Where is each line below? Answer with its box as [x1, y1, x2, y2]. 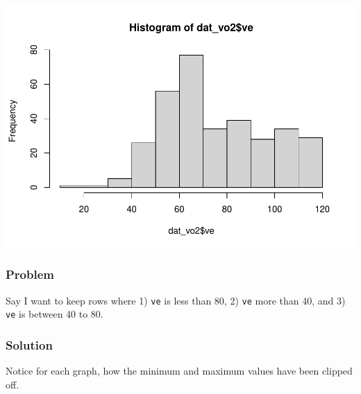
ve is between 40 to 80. [6, 307, 103, 321]
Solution [6, 336, 53, 353]
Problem [6, 266, 54, 283]
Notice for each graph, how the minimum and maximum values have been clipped [6, 363, 353, 378]
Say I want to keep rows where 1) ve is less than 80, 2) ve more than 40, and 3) [6, 293, 346, 307]
